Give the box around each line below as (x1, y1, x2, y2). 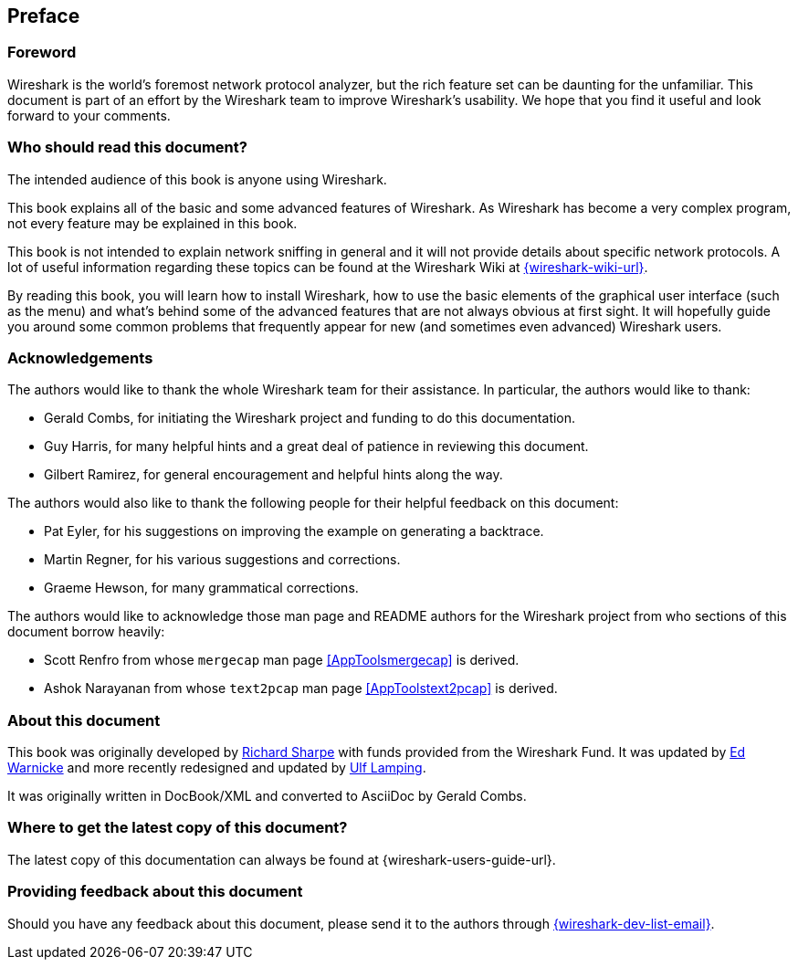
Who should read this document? (7, 138, 247, 157)
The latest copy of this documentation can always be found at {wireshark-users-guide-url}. (7, 851, 556, 867)
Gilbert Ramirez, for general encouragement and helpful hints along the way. (44, 467, 503, 483)
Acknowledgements (7, 348, 153, 367)
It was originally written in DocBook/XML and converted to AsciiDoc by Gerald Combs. (7, 788, 527, 804)
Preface (7, 5, 80, 27)
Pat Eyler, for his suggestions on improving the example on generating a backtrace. (44, 523, 544, 540)
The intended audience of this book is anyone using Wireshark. (7, 171, 387, 187)
